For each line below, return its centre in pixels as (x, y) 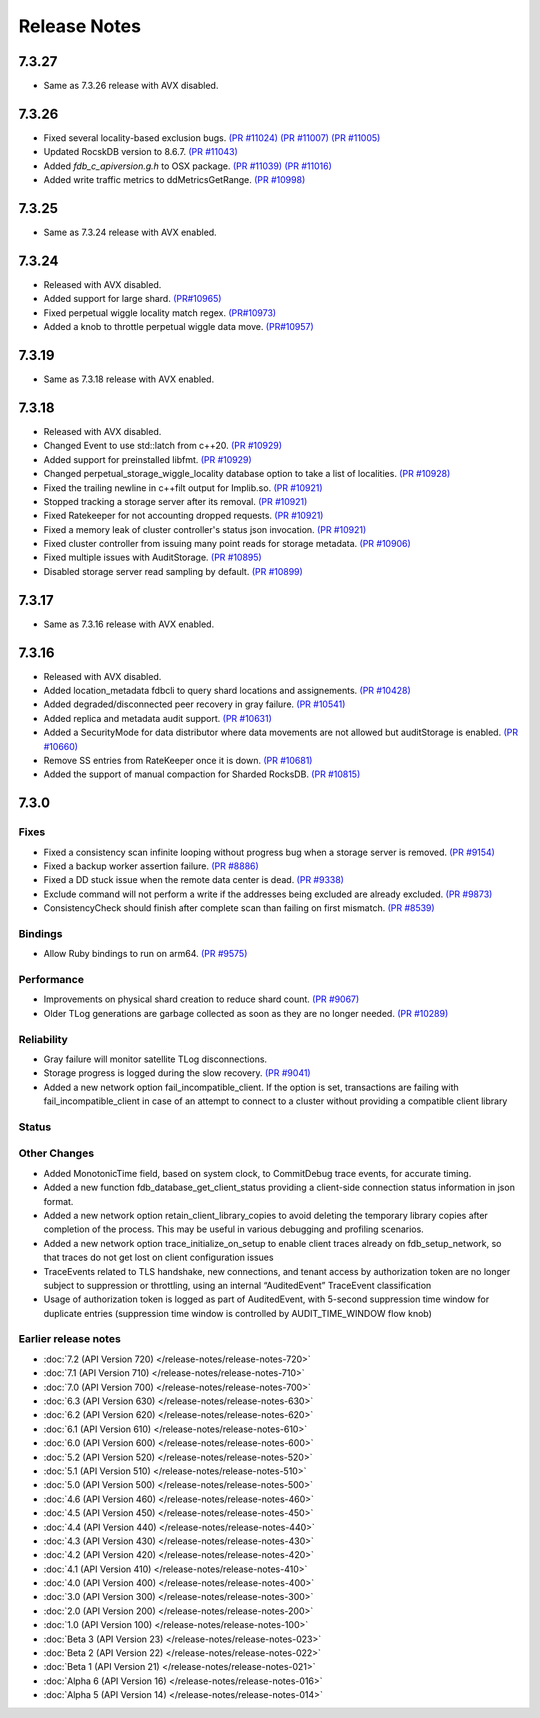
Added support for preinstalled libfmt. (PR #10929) (147, 459)
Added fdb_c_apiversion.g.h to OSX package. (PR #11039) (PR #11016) (187, 166)
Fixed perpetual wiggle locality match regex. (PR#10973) (160, 312)
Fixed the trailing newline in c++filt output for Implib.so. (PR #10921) (183, 487)
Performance (51, 980)
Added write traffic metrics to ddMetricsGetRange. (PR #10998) (174, 180)
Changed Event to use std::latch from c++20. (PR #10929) (163, 446)
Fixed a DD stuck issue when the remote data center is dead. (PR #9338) (194, 880)
